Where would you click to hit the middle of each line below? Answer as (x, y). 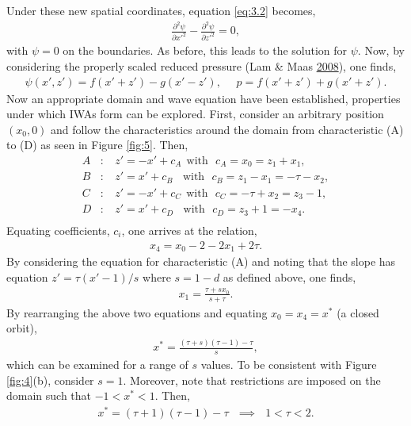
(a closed (358, 312)
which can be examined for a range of (97, 365)
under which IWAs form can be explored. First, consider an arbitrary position (195, 114)
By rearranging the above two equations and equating (137, 312)
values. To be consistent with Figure (289, 365)
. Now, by (381, 50)
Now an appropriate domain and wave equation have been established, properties (204, 98)
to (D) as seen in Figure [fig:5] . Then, (97, 145)
